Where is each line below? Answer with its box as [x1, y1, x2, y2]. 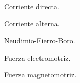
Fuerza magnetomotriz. [4, 69, 77, 80]
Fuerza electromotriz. [4, 52, 71, 63]
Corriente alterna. [4, 18, 60, 29]
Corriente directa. [4, 1, 59, 11]
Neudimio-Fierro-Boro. [4, 35, 75, 46]
